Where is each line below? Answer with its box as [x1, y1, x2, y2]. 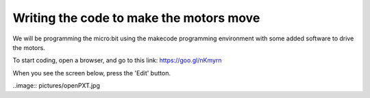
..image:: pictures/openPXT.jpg [12, 82, 101, 90]
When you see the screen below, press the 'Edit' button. [12, 69, 171, 77]
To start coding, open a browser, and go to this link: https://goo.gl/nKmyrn [12, 56, 222, 64]
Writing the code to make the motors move [12, 10, 260, 25]
